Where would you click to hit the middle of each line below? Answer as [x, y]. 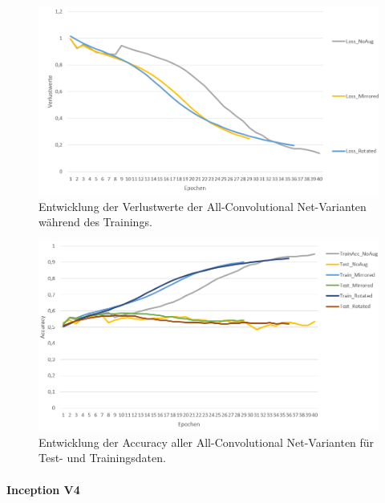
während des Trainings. [95, 222]
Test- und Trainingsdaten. [102, 458]
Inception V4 [43, 489]
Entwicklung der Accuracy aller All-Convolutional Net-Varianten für [207, 442]
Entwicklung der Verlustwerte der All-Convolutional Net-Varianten [203, 206]
